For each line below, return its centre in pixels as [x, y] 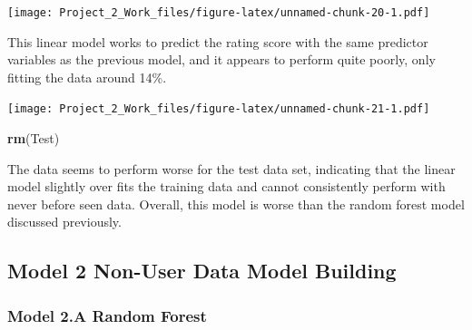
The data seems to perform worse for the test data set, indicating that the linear [231, 168]
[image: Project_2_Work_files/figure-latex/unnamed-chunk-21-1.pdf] [219, 109]
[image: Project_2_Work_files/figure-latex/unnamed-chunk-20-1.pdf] [219, 13]
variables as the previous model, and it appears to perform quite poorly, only [221, 59]
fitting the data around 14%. [87, 77]
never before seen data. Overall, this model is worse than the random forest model [236, 204]
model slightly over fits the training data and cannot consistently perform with [226, 186]
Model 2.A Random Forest [107, 315]
